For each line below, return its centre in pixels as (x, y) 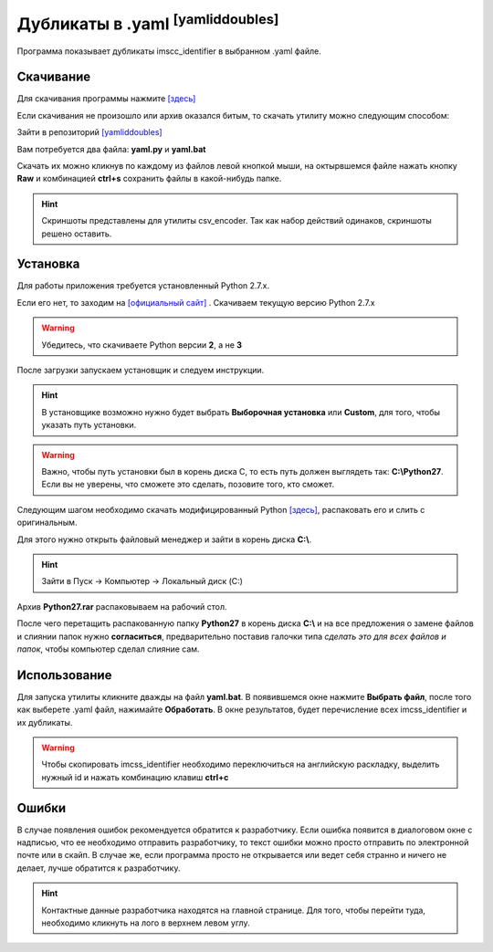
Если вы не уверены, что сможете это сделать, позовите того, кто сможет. (188, 485)
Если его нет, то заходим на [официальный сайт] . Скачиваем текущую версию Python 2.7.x (196, 302)
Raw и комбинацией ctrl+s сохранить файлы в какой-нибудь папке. (149, 179)
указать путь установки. (89, 425)
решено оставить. (77, 234)
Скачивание (54, 77)
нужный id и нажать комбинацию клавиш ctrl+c (135, 777)
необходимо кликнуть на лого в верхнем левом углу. (146, 923)
